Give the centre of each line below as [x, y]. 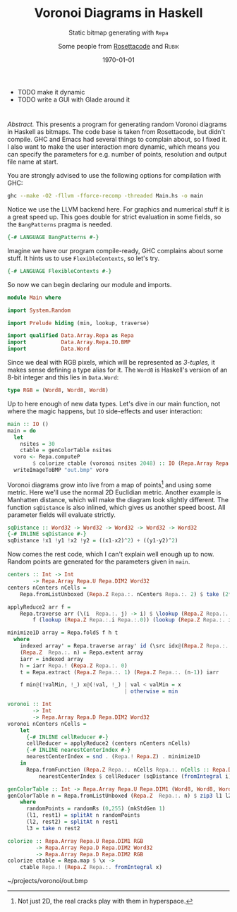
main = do [22, 431]
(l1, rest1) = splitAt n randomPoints [83, 815]
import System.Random [39, 310]
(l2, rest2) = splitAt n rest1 [72, 822]
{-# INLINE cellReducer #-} [67, 737]
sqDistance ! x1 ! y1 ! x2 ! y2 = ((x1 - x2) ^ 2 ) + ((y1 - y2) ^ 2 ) [93, 541]
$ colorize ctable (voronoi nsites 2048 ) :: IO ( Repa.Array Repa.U [134, 463]
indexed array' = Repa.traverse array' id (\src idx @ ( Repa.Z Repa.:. [124, 646]
